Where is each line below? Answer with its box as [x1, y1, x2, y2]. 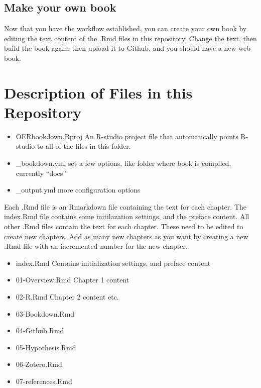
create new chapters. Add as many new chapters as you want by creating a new [4, 231, 248, 241]
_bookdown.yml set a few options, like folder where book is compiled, [16, 158, 231, 168]
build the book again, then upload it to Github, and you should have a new [4, 43, 236, 53]
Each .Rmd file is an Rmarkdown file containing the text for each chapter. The [4, 201, 246, 212]
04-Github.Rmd [16, 325, 64, 336]
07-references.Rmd [16, 375, 72, 386]
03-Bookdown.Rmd [16, 308, 75, 319]
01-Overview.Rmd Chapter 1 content [16, 274, 129, 285]
